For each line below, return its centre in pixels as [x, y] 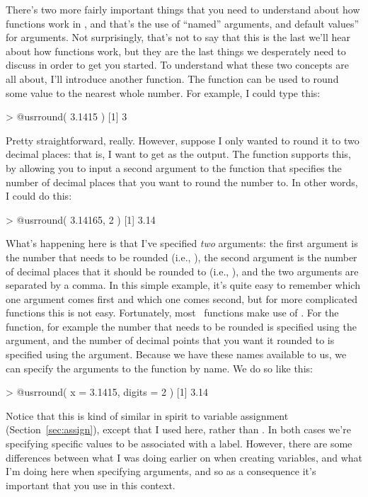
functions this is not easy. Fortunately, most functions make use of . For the [172, 313]
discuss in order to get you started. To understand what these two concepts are [177, 65]
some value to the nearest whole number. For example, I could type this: [163, 92]
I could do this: [39, 196]
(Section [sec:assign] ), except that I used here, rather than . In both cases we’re [178, 429]
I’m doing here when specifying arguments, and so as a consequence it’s [161, 471]
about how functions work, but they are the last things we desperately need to [176, 51]
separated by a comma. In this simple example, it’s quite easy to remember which [183, 285]
